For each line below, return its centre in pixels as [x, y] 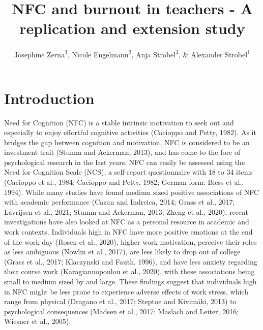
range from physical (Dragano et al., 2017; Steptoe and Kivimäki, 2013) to [120, 301]
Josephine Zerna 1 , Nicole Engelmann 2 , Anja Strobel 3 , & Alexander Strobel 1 [132, 54]
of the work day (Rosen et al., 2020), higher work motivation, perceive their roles [130, 241]
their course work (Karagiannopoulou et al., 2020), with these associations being [129, 271]
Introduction [49, 98]
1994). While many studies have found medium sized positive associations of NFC [132, 192]
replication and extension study [132, 28]
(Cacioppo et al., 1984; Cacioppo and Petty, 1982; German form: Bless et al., [124, 182]
